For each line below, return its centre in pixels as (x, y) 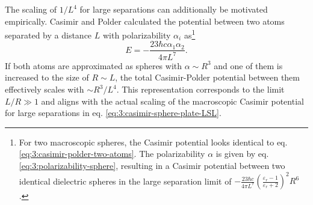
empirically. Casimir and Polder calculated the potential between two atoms (145, 21)
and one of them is (248, 65)
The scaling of (31, 9)
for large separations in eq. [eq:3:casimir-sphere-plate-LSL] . (113, 113)
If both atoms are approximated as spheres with (94, 65)
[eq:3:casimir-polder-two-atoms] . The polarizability (112, 154)
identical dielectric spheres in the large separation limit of (125, 181)
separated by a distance (48, 35)
